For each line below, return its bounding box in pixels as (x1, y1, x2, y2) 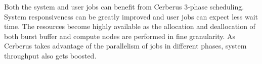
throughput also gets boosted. (4, 50, 97, 60)
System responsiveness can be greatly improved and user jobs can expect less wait (4, 11, 258, 21)
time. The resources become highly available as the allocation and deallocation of (4, 21, 255, 31)
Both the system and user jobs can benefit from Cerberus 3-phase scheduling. (4, 1, 244, 11)
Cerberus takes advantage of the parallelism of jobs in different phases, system (4, 40, 247, 51)
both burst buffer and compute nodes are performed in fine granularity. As (4, 30, 236, 41)
